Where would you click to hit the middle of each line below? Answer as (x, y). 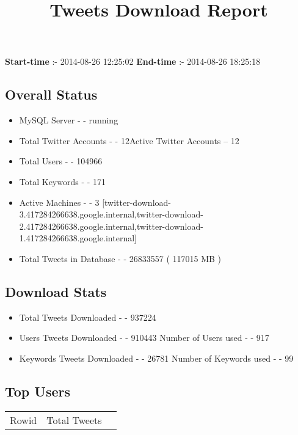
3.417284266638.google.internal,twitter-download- (111, 214)
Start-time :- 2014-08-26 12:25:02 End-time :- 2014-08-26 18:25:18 (133, 61)
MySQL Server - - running (69, 120)
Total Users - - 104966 (61, 161)
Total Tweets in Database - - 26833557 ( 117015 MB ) (120, 258)
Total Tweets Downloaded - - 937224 (88, 317)
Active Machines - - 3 (59, 202)
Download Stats (56, 291)
